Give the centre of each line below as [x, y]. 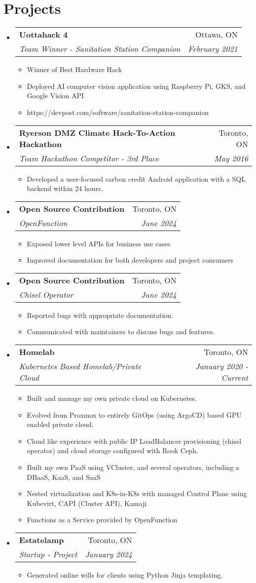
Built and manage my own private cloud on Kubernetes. [112, 398]
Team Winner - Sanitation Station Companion [100, 49]
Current [235, 378]
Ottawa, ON [216, 35]
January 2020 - [222, 366]
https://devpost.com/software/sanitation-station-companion [118, 112]
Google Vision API [55, 96]
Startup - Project [48, 554]
